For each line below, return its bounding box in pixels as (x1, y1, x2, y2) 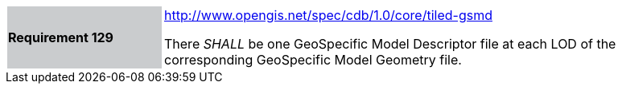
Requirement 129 (8, 29, 113, 45)
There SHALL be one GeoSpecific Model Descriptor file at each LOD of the (164, 36, 616, 52)
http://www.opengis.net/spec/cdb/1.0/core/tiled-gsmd (164, 7, 492, 23)
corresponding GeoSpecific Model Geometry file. (164, 52, 462, 68)
